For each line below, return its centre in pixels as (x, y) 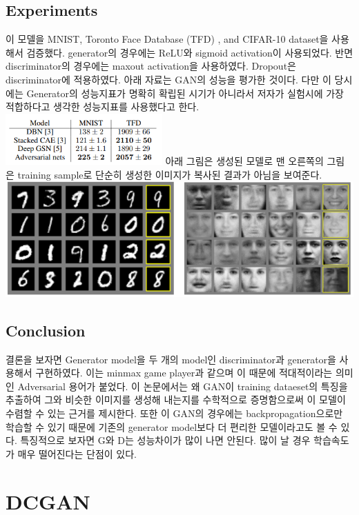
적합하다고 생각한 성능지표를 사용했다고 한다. (103, 107)
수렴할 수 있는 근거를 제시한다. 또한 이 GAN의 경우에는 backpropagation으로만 (174, 413)
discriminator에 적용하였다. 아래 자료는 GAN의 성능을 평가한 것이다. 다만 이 (168, 79)
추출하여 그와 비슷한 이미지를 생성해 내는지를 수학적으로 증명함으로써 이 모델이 (176, 400)
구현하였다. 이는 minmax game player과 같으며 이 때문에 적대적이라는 (184, 373)
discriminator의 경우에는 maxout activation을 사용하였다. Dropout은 (151, 66)
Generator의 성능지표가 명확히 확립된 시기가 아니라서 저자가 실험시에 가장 (185, 93)
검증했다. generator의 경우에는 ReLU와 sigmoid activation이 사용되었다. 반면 (190, 52)
